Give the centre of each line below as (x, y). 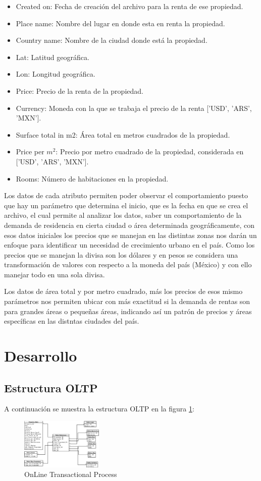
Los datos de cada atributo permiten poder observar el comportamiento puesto (126, 195)
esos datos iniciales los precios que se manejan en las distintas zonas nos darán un (130, 235)
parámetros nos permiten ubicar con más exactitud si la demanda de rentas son (127, 301)
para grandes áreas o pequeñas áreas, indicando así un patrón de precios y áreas (128, 311)
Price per (30, 152)
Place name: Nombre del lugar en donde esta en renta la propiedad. (120, 23)
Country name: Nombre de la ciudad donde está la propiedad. (112, 40)
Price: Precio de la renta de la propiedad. (80, 91)
